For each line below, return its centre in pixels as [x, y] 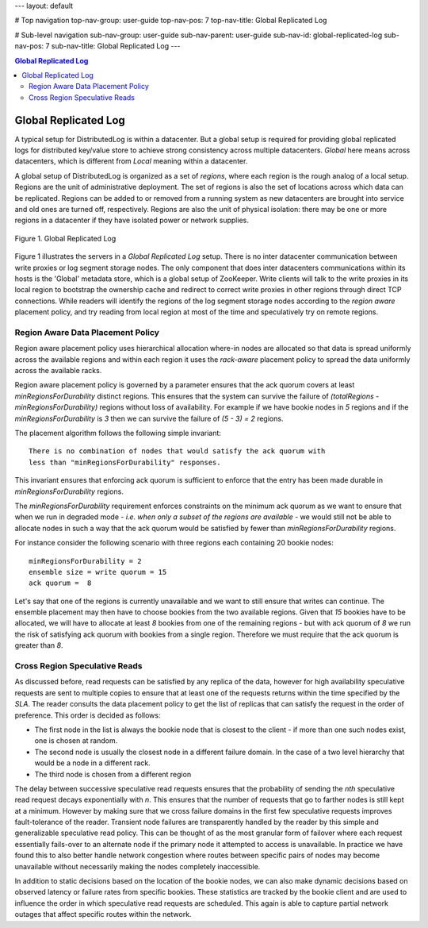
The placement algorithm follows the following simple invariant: [118, 433]
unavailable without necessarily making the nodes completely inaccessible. [138, 866]
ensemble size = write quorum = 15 [98, 572]
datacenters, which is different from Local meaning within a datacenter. [131, 161]
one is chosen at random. [76, 741]
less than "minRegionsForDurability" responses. [125, 462]
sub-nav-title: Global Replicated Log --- [116, 46]
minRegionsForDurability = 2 [85, 561]
